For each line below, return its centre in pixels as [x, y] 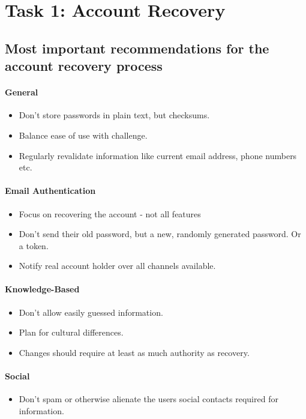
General [22, 92]
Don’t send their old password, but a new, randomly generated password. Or [160, 234]
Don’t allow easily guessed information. [91, 312]
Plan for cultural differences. [71, 332]
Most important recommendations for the [137, 48]
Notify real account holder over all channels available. [117, 266]
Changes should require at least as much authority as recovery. [134, 352]
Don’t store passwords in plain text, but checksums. [114, 115]
